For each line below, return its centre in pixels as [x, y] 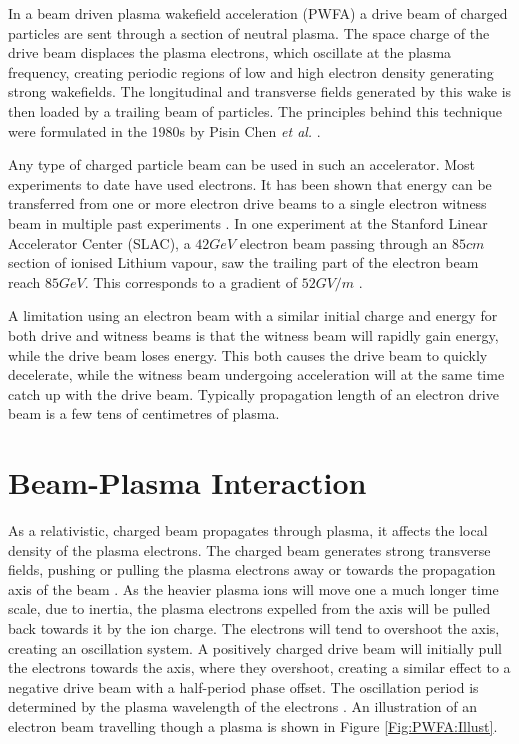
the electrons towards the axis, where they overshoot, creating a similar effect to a [259, 667]
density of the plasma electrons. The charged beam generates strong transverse [249, 549]
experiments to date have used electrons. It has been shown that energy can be [250, 183]
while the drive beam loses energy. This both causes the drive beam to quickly [248, 354]
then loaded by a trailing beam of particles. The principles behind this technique [255, 110]
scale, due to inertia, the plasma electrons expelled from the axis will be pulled [249, 608]
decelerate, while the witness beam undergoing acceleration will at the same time [256, 374]
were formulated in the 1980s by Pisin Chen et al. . [164, 130]
